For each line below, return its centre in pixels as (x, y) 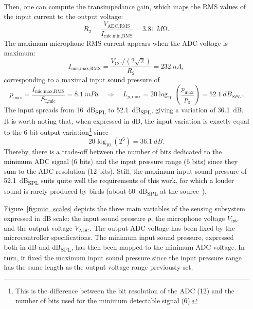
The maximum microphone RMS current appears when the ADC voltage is (116, 43)
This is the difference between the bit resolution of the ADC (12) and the (125, 291)
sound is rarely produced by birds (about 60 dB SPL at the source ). (105, 192)
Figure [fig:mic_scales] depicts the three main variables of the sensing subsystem (125, 209)
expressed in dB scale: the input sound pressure (75, 218)
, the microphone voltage (188, 218)
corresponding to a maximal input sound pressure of (82, 79)
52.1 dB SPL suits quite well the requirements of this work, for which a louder (119, 181)
